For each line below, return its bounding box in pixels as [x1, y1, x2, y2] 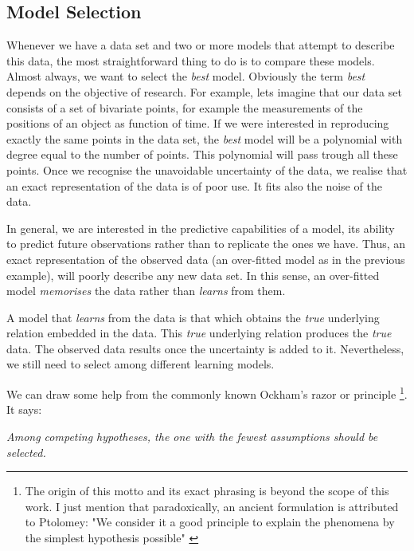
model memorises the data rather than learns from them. [6, 282, 286, 299]
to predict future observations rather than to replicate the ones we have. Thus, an [6, 235, 406, 252]
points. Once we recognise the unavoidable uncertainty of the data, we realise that [6, 161, 408, 178]
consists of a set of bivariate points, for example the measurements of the [6, 99, 363, 116]
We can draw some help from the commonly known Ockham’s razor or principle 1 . [6, 384, 408, 402]
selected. [6, 443, 46, 460]
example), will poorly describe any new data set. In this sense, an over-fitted [6, 266, 380, 283]
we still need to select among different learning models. [6, 356, 275, 372]
